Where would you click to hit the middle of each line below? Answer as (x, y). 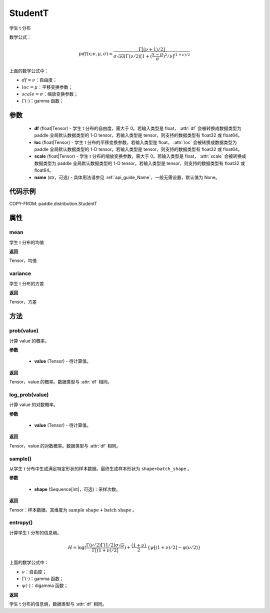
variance (20, 273)
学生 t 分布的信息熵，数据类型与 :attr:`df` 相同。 (58, 604)
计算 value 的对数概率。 (34, 404)
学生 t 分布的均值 (27, 242)
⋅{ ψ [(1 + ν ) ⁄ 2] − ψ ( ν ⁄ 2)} (173, 547)
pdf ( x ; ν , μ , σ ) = (95, 54)
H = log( (77, 547)
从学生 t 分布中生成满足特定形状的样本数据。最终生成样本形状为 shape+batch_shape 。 (100, 468)
